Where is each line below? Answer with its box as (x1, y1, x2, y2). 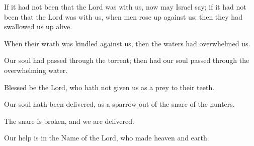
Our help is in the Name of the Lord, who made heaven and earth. (4, 132, 209, 143)
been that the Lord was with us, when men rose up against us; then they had (4, 11, 242, 22)
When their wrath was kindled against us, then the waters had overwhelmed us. (4, 38, 250, 48)
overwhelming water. (4, 64, 68, 75)
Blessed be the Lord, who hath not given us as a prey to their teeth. (4, 82, 215, 92)
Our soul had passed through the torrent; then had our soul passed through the (4, 55, 249, 65)
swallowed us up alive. (4, 21, 72, 32)
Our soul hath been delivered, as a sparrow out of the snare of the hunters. (4, 99, 235, 109)
